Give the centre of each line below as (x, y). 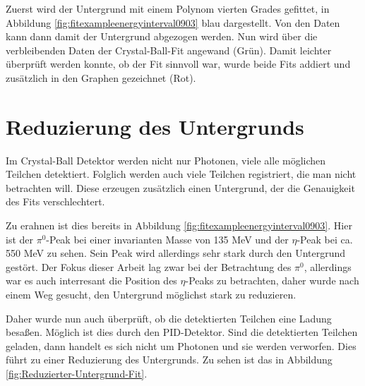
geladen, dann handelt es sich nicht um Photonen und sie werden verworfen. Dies (181, 345)
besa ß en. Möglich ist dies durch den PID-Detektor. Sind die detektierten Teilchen (182, 332)
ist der (20, 239)
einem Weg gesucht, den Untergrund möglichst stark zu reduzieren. (151, 295)
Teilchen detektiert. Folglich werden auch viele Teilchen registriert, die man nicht (181, 174)
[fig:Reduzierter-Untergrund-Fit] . (77, 373)
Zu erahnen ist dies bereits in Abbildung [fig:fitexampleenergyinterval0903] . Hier (179, 225)
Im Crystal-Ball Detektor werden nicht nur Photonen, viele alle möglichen (166, 160)
